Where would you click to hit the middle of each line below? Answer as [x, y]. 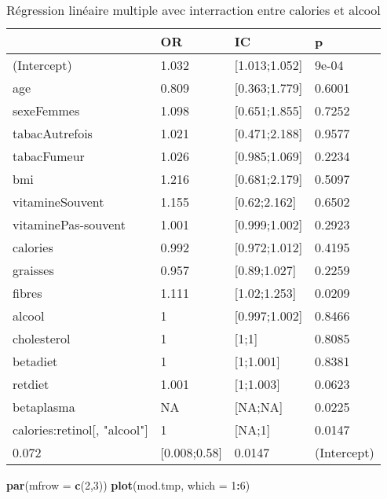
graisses [33, 270]
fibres [27, 293]
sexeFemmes [46, 110]
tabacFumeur [49, 156]
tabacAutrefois [53, 133]
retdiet [31, 384]
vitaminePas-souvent [69, 224]
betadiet [35, 361]
